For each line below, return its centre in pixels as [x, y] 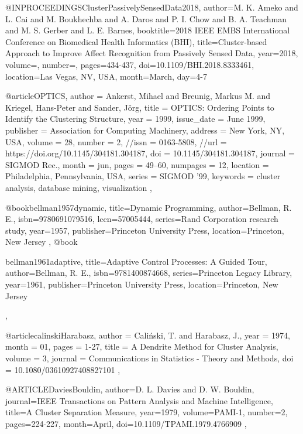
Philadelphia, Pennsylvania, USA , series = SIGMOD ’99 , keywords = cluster [143, 176]
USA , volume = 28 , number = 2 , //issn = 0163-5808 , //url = [116, 141]
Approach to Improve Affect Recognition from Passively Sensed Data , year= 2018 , [152, 53]
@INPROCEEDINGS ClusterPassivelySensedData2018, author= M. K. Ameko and [152, 7]
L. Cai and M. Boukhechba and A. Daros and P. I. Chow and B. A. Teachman [146, 18]
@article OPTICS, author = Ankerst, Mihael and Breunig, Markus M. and [138, 96]
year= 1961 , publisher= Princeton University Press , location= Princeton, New [142, 284]
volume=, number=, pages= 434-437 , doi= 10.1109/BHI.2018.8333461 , [130, 64]
